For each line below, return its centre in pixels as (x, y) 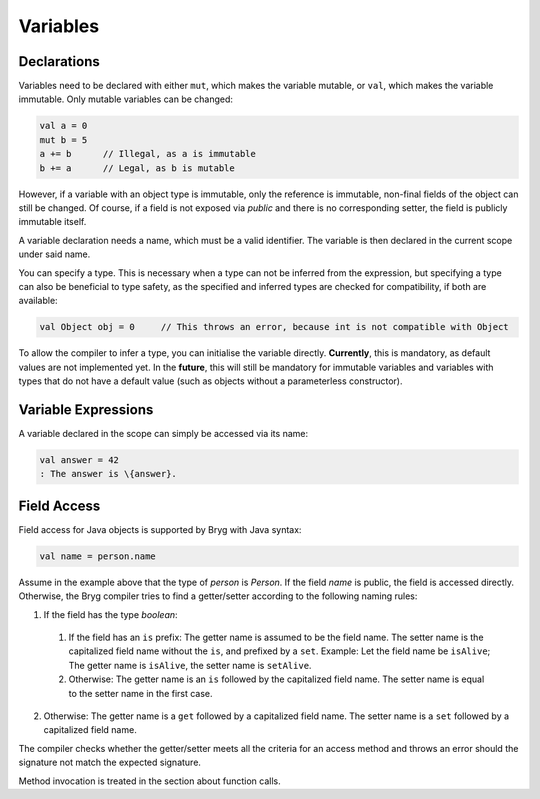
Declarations (59, 61)
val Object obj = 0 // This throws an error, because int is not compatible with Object (274, 327)
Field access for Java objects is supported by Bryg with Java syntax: (160, 529)
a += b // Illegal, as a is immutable (148, 154)
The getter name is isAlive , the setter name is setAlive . (190, 665)
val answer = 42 (79, 459)
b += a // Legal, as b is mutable (137, 168)
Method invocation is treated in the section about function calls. (150, 781)
